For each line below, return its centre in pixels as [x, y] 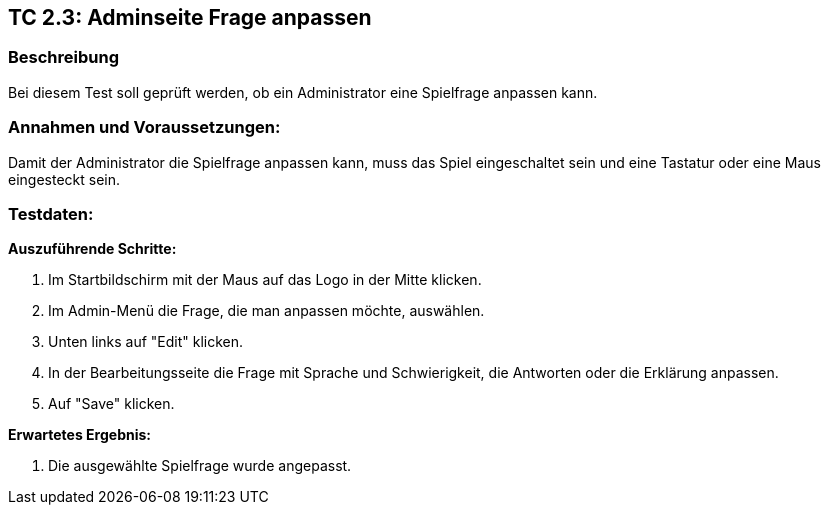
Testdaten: [51, 213]
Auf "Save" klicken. [111, 404]
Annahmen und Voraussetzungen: [144, 127]
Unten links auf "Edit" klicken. [146, 342]
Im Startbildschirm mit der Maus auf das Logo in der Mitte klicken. [265, 280]
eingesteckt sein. [64, 179]
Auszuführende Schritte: [92, 249]
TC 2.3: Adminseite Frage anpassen [190, 17]
